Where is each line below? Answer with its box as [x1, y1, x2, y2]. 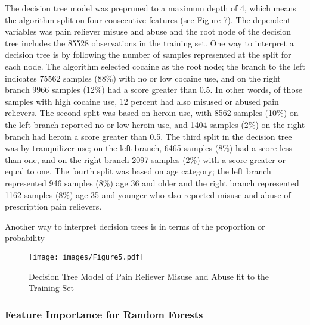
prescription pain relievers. [5, 200, 102, 212]
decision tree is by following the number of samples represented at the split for [5, 48, 292, 61]
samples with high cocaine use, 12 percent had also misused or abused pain [5, 95, 279, 107]
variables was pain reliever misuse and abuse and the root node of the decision [5, 25, 292, 37]
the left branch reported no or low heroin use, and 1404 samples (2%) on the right [5, 118, 305, 130]
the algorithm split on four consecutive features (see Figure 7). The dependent [5, 13, 291, 26]
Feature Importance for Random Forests [5, 307, 203, 321]
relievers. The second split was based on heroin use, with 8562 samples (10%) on [5, 107, 299, 119]
